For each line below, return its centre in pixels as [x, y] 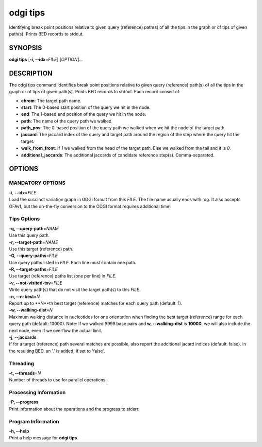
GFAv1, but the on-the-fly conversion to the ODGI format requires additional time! [90, 206]
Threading [22, 363]
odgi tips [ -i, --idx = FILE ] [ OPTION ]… [46, 59]
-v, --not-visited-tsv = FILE [36, 283]
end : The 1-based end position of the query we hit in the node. [84, 114]
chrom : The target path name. [51, 101]
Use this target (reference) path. [41, 249]
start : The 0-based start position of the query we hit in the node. [86, 107]
